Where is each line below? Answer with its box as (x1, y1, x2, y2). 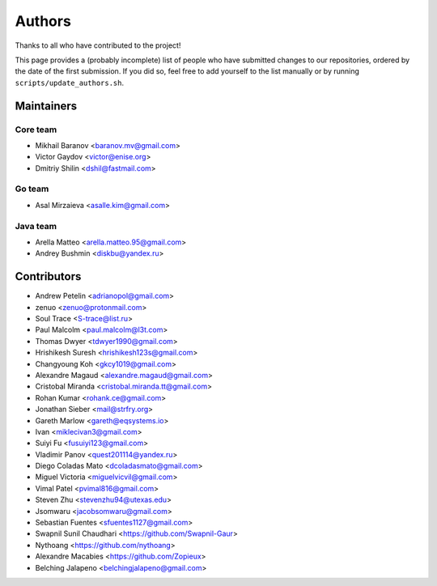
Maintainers (15, 99, 78, 113)
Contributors (15, 270, 82, 283)
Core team (15, 124, 57, 135)
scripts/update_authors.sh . (15, 78, 125, 87)
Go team (15, 183, 49, 194)
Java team (15, 220, 57, 231)
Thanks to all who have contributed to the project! (15, 40, 181, 50)
